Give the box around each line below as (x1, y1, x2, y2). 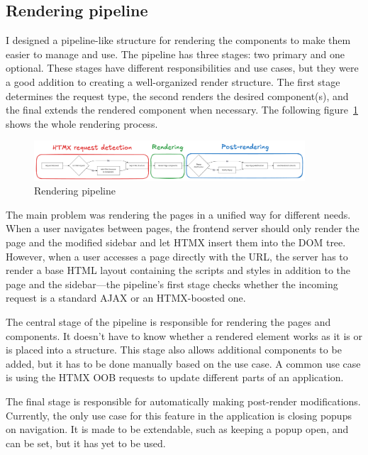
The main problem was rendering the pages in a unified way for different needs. (6, 207, 351, 221)
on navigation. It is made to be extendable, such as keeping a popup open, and (6, 422, 349, 437)
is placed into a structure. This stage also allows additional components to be (6, 342, 342, 357)
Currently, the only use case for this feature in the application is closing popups (6, 407, 352, 422)
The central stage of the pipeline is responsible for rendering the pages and (6, 314, 331, 329)
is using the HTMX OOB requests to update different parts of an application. (6, 370, 344, 385)
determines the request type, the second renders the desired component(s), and (6, 88, 349, 103)
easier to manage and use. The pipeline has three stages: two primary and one (6, 46, 345, 61)
